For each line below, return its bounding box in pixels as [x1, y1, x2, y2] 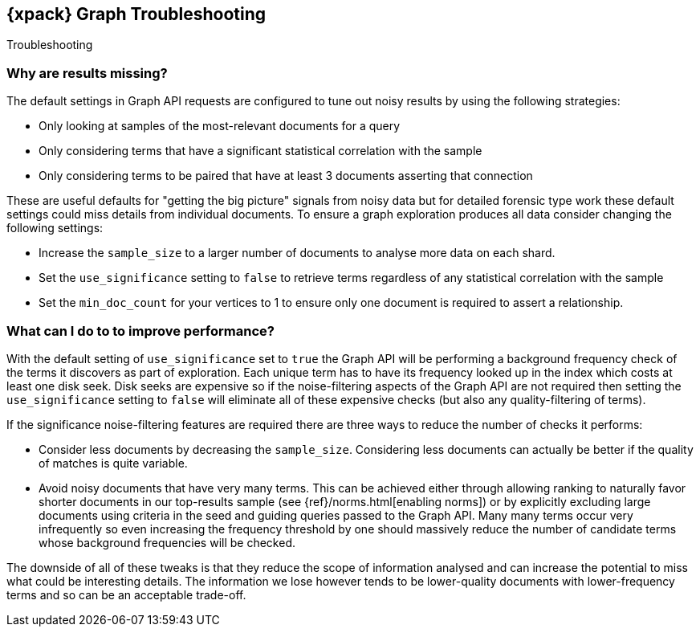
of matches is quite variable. [39, 455, 188, 470]
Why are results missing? [6, 64, 168, 81]
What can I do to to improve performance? [6, 322, 275, 339]
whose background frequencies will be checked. [39, 535, 295, 549]
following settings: [6, 221, 104, 235]
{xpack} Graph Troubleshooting [6, 4, 267, 24]
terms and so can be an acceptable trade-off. [6, 587, 246, 602]
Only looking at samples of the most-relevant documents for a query [39, 119, 401, 133]
